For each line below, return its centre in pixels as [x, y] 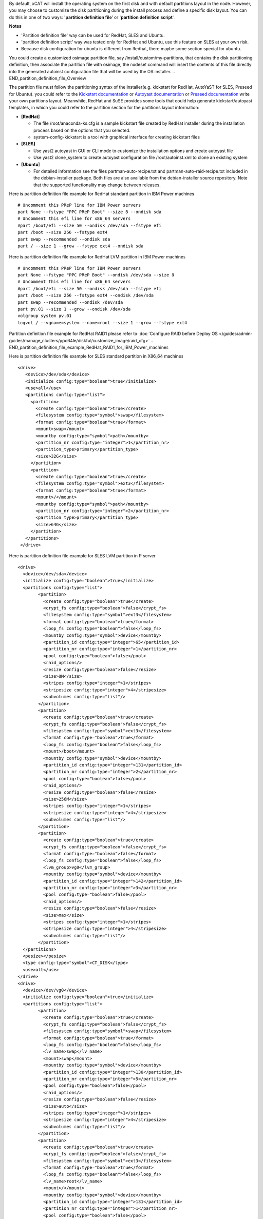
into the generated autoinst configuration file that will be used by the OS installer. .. [92, 71]
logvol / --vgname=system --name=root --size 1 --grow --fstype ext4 [103, 323]
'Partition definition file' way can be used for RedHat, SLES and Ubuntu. [93, 35]
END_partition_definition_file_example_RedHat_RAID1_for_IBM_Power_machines [89, 347]
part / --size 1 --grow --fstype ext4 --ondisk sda [81, 246]
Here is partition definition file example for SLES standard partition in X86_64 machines [96, 356]
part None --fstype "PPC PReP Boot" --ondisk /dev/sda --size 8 [96, 275]
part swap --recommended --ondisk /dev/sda [70, 302]
